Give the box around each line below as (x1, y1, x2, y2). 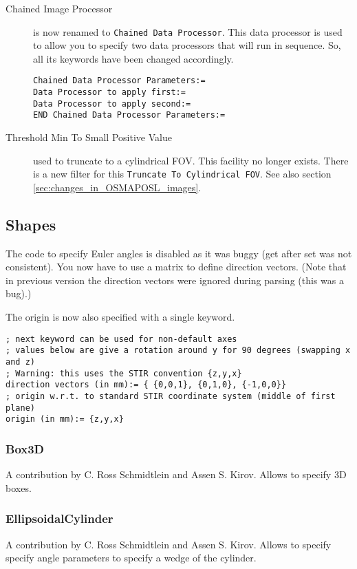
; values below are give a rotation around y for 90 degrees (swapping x (6, 345, 351, 356)
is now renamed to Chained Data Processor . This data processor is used (33, 24, 343, 39)
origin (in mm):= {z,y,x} (6, 414, 124, 425)
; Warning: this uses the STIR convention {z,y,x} (6, 368, 242, 378)
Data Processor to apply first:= (33, 87, 186, 98)
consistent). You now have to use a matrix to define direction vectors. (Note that (6, 259, 347, 274)
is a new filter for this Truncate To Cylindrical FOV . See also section (33, 167, 332, 181)
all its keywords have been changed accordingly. (33, 51, 234, 65)
